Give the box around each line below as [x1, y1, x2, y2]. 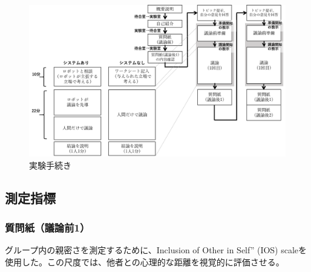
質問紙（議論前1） [5, 219, 90, 235]
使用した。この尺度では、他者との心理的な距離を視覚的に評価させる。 [5, 255, 284, 268]
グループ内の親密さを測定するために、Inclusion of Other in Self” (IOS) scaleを [5, 244, 307, 256]
